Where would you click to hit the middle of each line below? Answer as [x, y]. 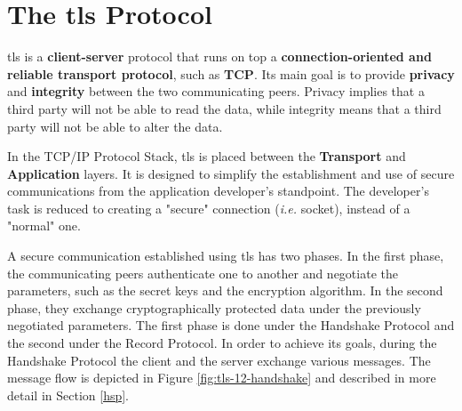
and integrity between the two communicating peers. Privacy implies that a [216, 91]
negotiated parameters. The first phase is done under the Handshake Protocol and [231, 325]
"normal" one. [44, 226]
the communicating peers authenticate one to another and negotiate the [203, 273]
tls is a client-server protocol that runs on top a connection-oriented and [219, 56]
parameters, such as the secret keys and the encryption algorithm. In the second [225, 290]
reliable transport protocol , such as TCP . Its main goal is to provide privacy [231, 73]
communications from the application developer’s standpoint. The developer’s [218, 191]
